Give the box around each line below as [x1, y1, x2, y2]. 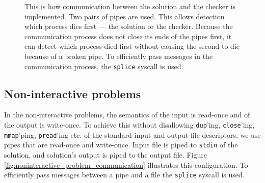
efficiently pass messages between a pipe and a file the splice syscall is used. [4, 169, 245, 180]
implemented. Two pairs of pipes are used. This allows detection [24, 11, 225, 21]
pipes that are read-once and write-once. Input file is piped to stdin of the [4, 139, 238, 150]
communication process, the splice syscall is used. [24, 60, 183, 71]
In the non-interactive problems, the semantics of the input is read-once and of [4, 109, 250, 120]
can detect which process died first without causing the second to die [24, 41, 240, 51]
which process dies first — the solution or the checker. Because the [24, 21, 233, 32]
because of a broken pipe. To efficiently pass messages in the [24, 50, 213, 61]
